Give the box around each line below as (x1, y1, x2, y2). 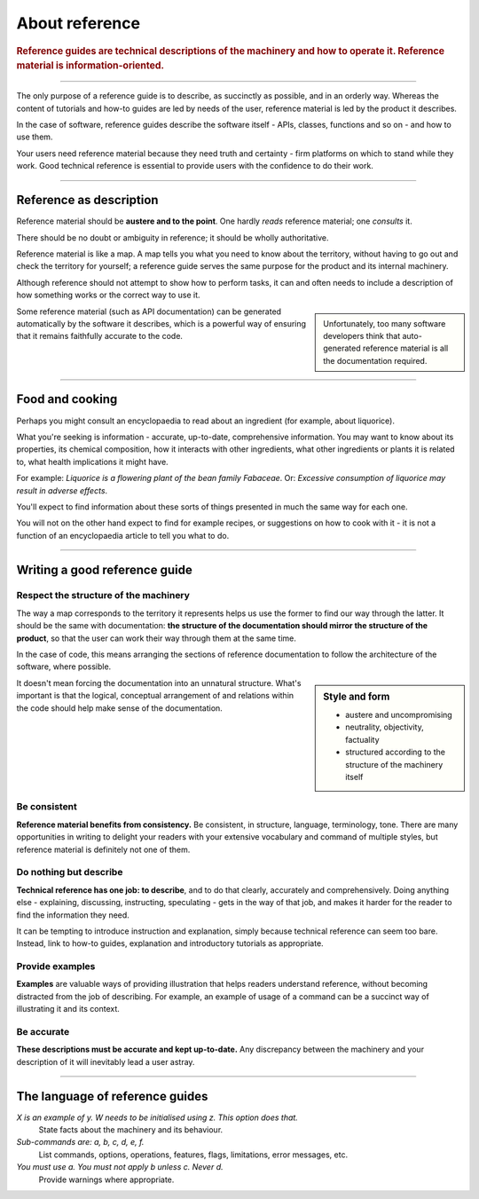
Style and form (323, 690, 390, 703)
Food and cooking (16, 391, 118, 407)
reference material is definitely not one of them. (16, 844, 191, 855)
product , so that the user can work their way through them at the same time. (16, 633, 297, 643)
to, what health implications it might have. (16, 456, 169, 467)
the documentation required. (323, 355, 428, 366)
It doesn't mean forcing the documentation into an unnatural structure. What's (16, 677, 302, 688)
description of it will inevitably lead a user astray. (16, 1056, 195, 1067)
